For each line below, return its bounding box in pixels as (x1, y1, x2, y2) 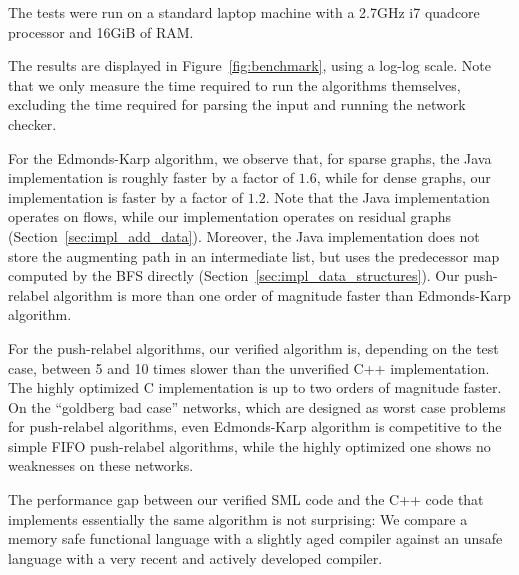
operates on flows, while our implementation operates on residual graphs (8, 206, 452, 227)
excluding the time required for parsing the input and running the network (8, 94, 466, 115)
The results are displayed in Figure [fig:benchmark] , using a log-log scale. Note (8, 55, 491, 76)
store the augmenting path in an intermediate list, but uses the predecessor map (8, 245, 500, 266)
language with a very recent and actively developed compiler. (8, 547, 383, 568)
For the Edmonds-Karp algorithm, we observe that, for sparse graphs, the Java (8, 147, 492, 168)
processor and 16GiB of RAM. (8, 21, 194, 42)
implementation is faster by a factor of (8, 186, 244, 207)
